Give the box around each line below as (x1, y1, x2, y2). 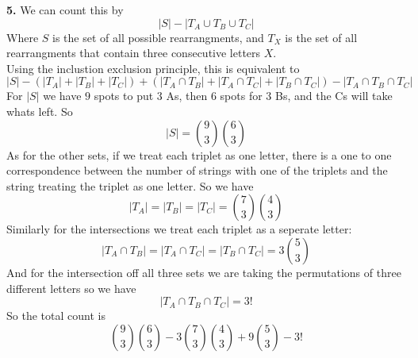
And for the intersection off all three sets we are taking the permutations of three (6, 264, 401, 280)
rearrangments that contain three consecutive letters (6, 44, 261, 61)
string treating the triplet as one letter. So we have (6, 177, 254, 194)
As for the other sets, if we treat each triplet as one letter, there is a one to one (6, 146, 392, 163)
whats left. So (6, 102, 73, 119)
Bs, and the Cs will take (275, 87, 393, 104)
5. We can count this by (6, 2, 124, 17)
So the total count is (6, 307, 105, 324)
